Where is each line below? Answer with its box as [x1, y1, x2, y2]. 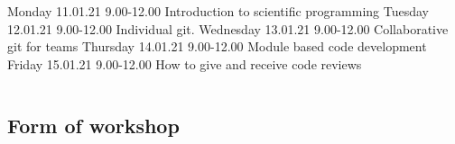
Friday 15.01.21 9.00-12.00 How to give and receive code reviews [7, 54, 362, 73]
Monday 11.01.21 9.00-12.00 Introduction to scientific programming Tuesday [7, 2, 429, 20]
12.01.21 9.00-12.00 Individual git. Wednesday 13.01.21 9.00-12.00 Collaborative [7, 19, 449, 38]
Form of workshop [7, 111, 180, 139]
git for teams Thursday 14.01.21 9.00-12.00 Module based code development [7, 37, 427, 56]
